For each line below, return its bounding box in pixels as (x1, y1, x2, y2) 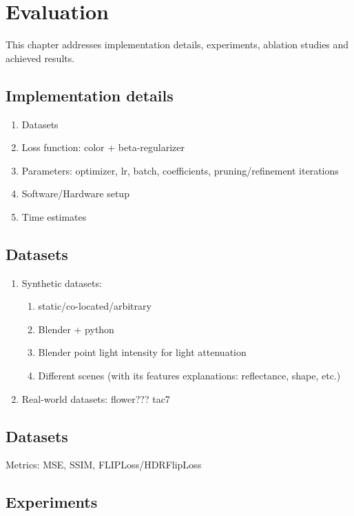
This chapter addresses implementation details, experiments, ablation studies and (6, 37, 349, 52)
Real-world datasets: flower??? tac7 (21, 391, 170, 406)
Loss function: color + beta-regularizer (21, 140, 185, 155)
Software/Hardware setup (21, 186, 129, 201)
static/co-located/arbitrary (38, 299, 152, 313)
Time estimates (21, 209, 87, 224)
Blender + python (38, 321, 114, 336)
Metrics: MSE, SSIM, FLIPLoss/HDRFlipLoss (6, 457, 202, 472)
